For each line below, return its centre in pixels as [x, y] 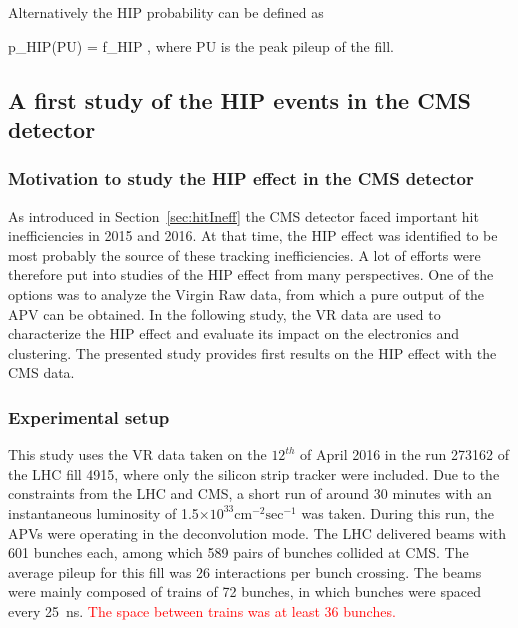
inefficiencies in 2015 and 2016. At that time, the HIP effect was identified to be [253, 235]
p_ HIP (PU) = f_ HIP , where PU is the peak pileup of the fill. [201, 45]
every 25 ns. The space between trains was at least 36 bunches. [202, 610]
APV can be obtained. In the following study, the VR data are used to [224, 313]
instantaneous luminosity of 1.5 [103, 512]
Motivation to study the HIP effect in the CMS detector [241, 178]
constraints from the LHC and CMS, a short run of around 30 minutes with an [250, 493]
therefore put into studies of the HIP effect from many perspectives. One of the [251, 274]
